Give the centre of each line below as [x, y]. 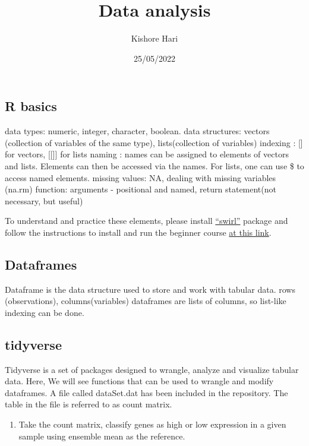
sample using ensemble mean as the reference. [102, 436]
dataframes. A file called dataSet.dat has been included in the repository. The [146, 392]
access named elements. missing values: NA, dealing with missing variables [141, 177]
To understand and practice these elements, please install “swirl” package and [146, 221]
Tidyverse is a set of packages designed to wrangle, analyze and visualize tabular [152, 369]
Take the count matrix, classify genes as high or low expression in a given [152, 424]
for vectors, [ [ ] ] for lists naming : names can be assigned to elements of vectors [147, 154]
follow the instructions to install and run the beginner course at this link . [138, 232]
